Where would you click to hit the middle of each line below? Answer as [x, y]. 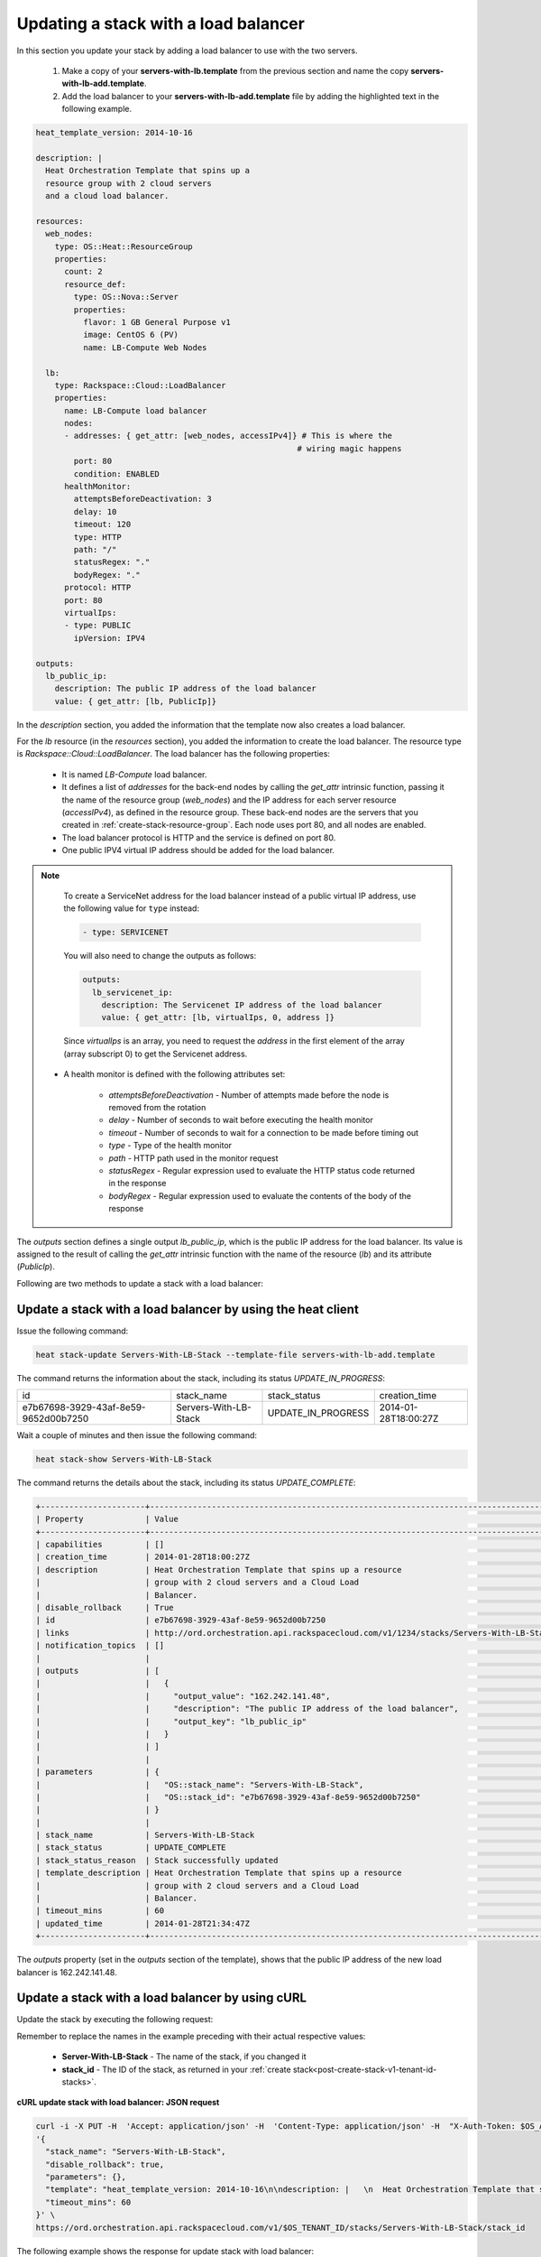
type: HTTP [97, 537]
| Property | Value [107, 1519]
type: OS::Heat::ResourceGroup [124, 246]
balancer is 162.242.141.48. [67, 1972]
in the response [138, 1184]
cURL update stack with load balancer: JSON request [118, 2103]
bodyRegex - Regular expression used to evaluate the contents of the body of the [260, 1195]
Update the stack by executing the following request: [115, 2020]
